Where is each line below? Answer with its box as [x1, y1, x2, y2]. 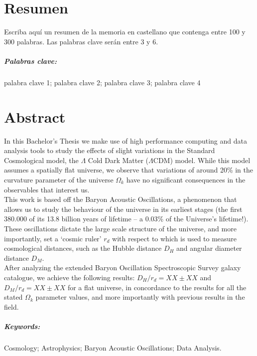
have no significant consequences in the [126, 174, 246, 184]
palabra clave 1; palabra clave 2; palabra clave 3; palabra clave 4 [4, 77, 201, 87]
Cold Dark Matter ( [88, 155, 149, 165]
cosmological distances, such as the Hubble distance [4, 243, 162, 253]
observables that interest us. [4, 184, 90, 194]
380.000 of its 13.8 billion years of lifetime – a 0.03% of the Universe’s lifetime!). [4, 213, 249, 224]
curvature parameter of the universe [4, 174, 114, 184]
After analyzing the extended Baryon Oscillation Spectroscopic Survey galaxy [4, 262, 241, 273]
